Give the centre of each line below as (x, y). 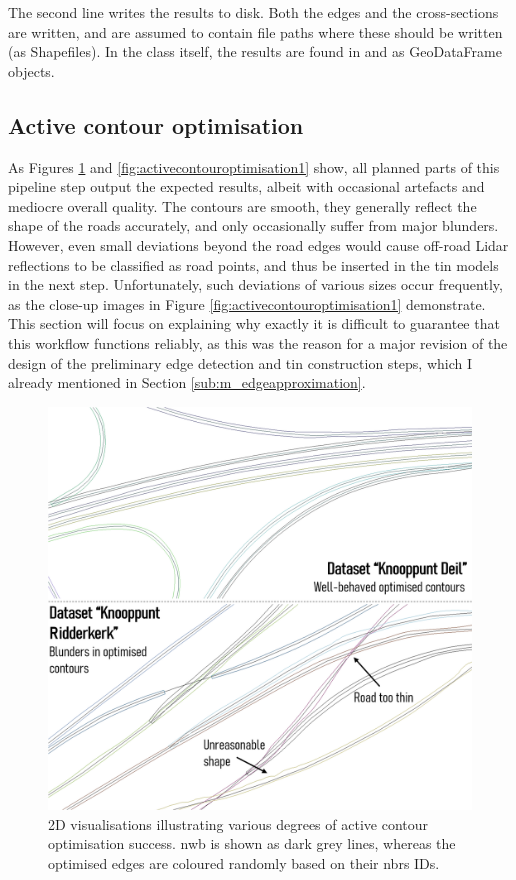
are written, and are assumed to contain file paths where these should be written (255, 31)
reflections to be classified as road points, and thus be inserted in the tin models (253, 264)
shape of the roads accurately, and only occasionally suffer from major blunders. (253, 225)
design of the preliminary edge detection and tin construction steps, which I (240, 362)
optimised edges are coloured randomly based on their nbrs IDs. (244, 862)
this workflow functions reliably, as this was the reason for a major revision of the (258, 342)
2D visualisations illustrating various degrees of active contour (238, 823)
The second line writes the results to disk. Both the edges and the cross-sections (253, 12)
